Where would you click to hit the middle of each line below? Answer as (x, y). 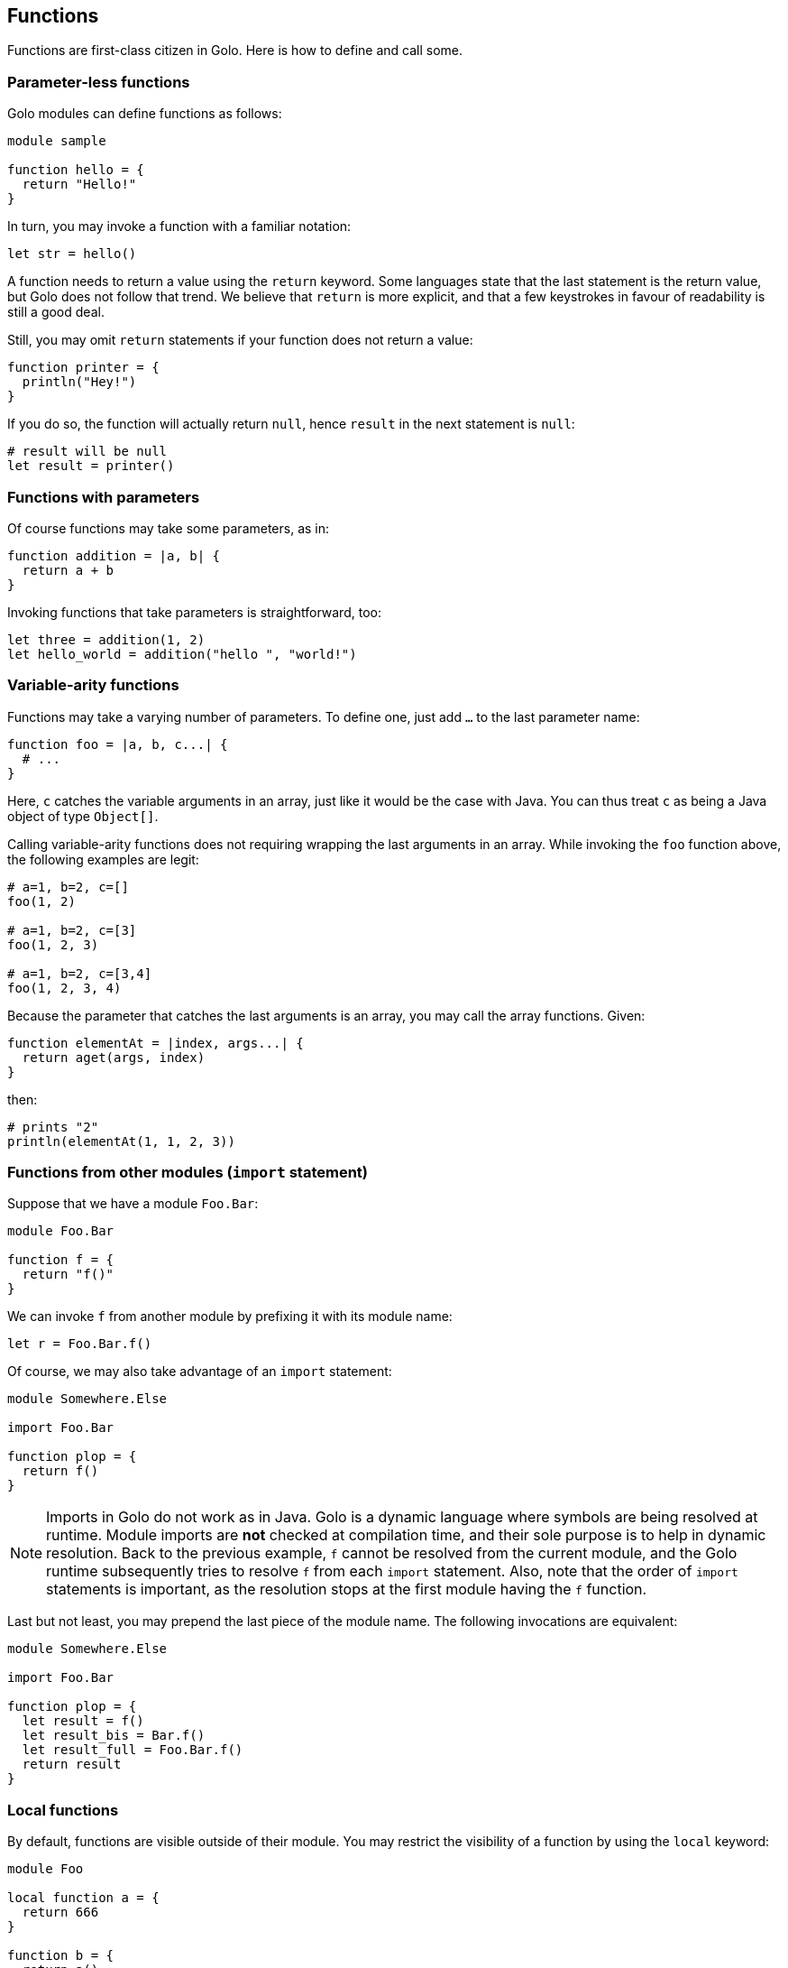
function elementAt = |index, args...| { (156, 1043)
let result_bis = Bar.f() (114, 1736)
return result (72, 1765)
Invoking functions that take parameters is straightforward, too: (194, 612)
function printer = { (83, 368)
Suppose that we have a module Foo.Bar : (133, 1204)
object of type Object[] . (83, 816)
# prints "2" (53, 1127)
